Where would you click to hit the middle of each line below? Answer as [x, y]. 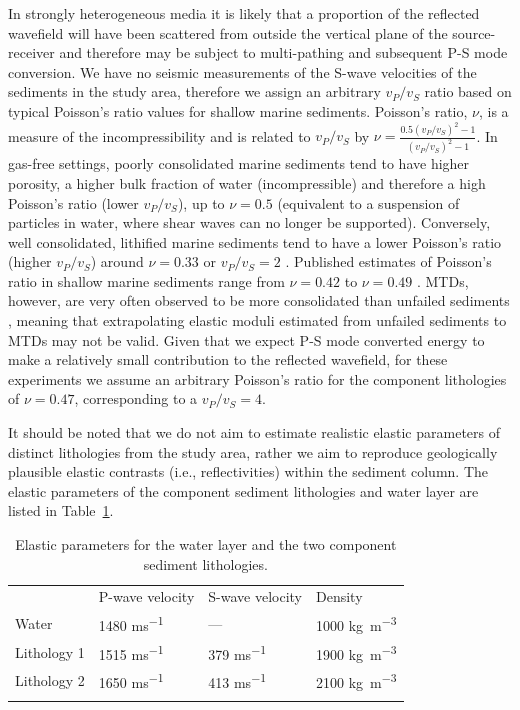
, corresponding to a [136, 398]
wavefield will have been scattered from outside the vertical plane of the [228, 32]
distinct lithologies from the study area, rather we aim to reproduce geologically [253, 451]
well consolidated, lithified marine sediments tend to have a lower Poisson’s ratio [255, 241]
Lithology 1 [50, 651]
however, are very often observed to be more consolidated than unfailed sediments [259, 300]
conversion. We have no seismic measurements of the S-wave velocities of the [242, 71]
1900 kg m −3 [356, 652]
